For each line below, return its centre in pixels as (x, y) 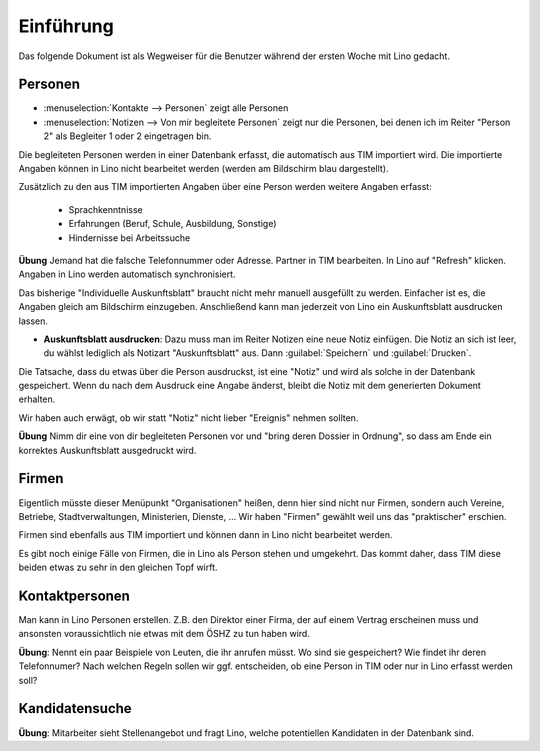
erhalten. (37, 399)
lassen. (33, 321)
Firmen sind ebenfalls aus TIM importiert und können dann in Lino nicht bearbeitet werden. (206, 535)
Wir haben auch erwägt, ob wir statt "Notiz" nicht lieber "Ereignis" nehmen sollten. (188, 417)
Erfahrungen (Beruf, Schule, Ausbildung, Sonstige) (172, 224)
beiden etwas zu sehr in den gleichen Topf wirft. (118, 567)
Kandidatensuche (75, 708)
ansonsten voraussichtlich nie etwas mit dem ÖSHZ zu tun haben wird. (164, 634)
